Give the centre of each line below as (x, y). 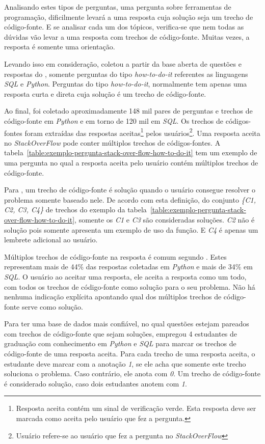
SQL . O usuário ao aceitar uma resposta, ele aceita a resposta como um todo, (125, 276)
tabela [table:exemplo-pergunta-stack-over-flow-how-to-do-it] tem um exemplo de (131, 152)
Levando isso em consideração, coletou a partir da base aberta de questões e (123, 63)
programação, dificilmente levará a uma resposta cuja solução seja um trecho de (129, 17)
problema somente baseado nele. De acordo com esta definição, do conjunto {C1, (130, 199)
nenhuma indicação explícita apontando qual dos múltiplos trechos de (113, 297)
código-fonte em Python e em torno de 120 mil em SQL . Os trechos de (114, 120)
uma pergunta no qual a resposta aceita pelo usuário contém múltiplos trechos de (131, 162)
